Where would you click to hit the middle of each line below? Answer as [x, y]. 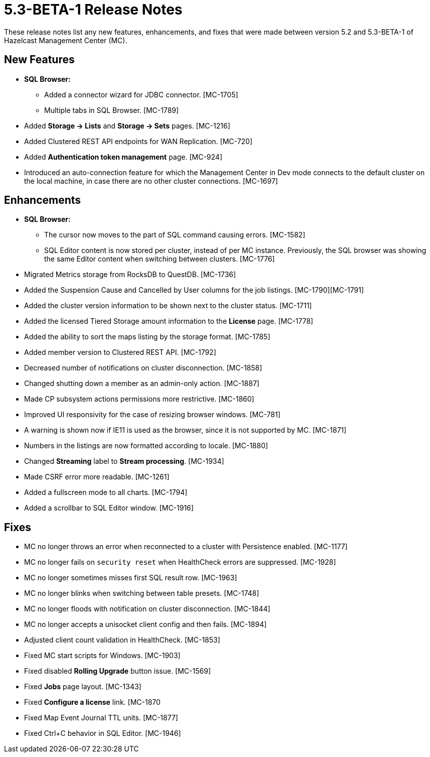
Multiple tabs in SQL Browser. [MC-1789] [112, 110]
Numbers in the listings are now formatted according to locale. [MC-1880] [146, 446]
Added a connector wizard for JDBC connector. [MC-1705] [141, 94]
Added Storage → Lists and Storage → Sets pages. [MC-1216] [127, 125]
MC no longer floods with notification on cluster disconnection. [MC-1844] [147, 609]
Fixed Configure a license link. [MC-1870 [92, 702]
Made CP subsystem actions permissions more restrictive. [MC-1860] [139, 399]
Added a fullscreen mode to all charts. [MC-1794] [106, 492]
